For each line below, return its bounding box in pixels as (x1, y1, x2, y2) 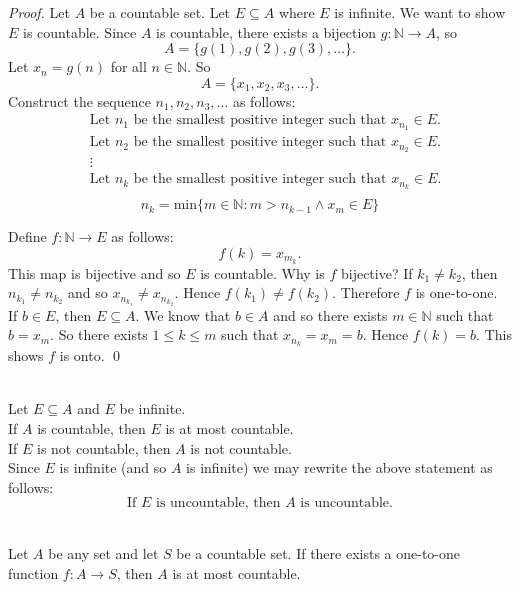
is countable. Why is (200, 262, 325, 283)
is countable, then (37, 417, 146, 438)
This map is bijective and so (8, 262, 181, 283)
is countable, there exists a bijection (156, 21, 377, 42)
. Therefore (332, 282, 400, 303)
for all (110, 56, 147, 77)
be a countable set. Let (89, 2, 231, 22)
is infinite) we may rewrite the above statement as (186, 457, 493, 478)
